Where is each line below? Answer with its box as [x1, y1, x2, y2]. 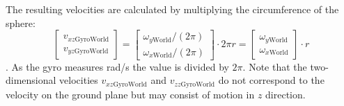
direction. [265, 87, 306, 101]
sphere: [6, 15, 36, 30]
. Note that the [242, 59, 307, 73]
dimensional [6, 73, 56, 87]
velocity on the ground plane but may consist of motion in [6, 87, 255, 101]
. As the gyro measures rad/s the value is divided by [6, 59, 229, 73]
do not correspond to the [218, 73, 325, 87]
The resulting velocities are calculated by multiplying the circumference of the [6, 2, 339, 16]
